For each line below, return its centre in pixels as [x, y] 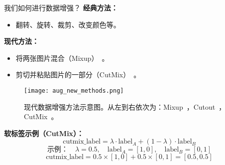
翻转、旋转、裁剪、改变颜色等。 [68, 24]
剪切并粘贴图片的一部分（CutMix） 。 [78, 75]
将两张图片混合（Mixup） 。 [62, 58]
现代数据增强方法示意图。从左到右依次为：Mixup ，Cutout [120, 106]
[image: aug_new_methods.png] [74, 90]
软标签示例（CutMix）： [44, 133]
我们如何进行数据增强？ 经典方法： [61, 7]
